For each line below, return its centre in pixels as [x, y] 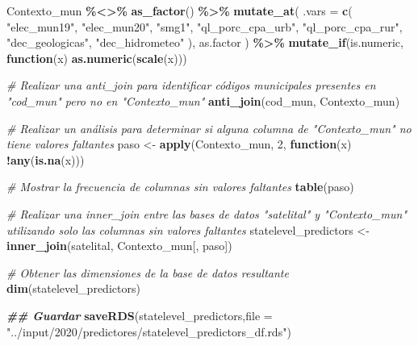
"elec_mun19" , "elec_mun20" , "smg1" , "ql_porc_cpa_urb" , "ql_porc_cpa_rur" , [205, 26]
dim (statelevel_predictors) [73, 288]
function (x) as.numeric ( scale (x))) [97, 58]
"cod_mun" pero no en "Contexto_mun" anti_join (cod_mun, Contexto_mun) [203, 100]
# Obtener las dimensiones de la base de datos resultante [148, 272]
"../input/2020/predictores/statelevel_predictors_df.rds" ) [149, 331]
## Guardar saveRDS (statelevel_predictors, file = [140, 315]
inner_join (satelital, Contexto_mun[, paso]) [119, 246]
